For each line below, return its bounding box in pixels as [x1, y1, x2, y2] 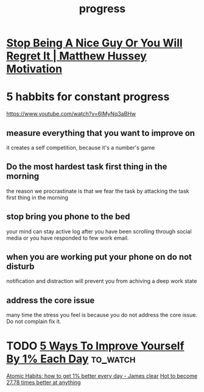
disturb [6, 261, 35, 271]
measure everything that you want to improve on [6, 127, 195, 138]
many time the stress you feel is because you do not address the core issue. [6, 312, 198, 319]
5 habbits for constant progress [6, 90, 170, 104]
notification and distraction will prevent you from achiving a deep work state [6, 277, 197, 285]
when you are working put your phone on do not [6, 252, 192, 262]
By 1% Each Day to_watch [6, 352, 136, 366]
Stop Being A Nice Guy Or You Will [6, 36, 183, 50]
